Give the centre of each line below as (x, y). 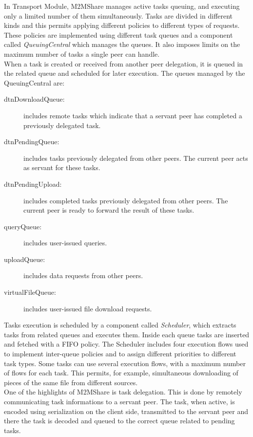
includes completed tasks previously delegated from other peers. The (126, 200)
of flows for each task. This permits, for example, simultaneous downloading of (121, 373)
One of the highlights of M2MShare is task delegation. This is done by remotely (123, 392)
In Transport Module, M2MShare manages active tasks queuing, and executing (122, 6)
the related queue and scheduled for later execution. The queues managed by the (125, 73)
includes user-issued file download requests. (88, 308)
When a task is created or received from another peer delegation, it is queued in (124, 63)
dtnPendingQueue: (32, 142)
